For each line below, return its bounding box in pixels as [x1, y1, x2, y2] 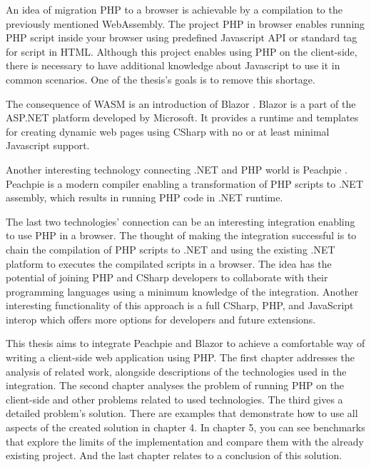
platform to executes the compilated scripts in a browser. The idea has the [6, 256, 332, 271]
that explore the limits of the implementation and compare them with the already [6, 433, 364, 448]
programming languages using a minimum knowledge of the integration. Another [6, 283, 359, 298]
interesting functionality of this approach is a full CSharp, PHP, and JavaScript [6, 298, 354, 313]
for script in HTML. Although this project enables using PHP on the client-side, [6, 44, 357, 59]
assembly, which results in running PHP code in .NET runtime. [6, 190, 283, 205]
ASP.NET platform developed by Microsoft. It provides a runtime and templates [6, 110, 359, 125]
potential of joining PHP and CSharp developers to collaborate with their [6, 270, 328, 285]
